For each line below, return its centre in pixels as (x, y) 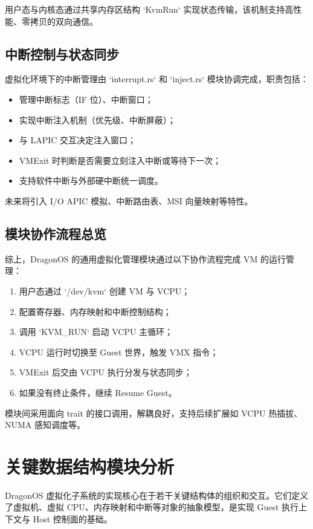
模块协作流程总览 (56, 233)
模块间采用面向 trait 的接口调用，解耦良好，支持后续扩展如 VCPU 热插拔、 (154, 413)
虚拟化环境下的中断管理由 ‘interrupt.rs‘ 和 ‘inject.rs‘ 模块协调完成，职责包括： (157, 79)
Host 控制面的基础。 (73, 519)
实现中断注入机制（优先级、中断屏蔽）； (97, 119)
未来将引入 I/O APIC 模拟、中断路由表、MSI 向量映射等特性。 (129, 200)
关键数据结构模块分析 (90, 466)
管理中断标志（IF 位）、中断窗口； (86, 99)
